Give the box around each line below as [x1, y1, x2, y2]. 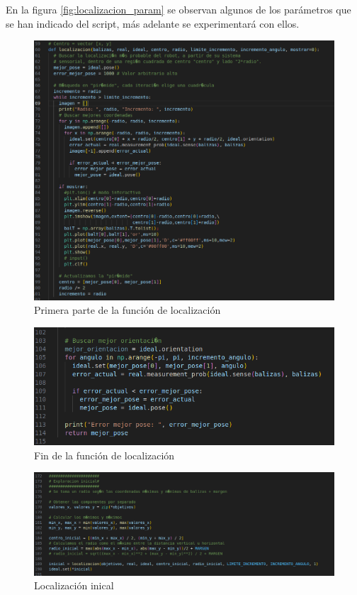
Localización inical [34, 578, 114, 593]
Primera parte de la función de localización [34, 302, 221, 317]
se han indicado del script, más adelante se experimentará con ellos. [6, 16, 300, 31]
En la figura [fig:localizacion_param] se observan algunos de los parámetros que [6, 2, 351, 16]
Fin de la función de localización [34, 447, 175, 462]
